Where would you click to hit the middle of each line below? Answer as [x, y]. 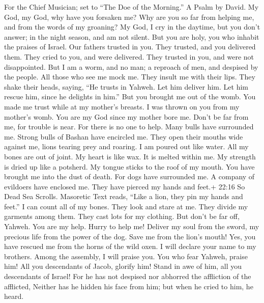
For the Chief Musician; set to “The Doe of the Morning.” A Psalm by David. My [131, 7]
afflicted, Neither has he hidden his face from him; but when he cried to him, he [129, 286]
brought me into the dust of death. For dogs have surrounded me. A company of [129, 176]
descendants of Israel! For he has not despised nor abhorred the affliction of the [128, 276]
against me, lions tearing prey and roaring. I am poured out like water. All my [126, 146]
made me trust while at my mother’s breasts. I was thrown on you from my [122, 106]
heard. [14, 296]
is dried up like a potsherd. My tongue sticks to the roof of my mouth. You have [129, 166]
